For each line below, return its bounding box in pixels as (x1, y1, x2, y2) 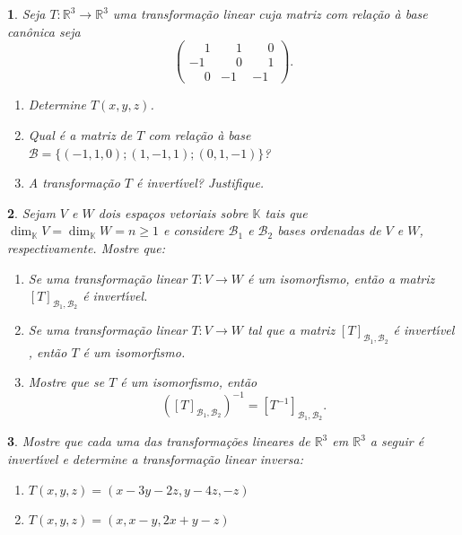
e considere (163, 221, 224, 240)
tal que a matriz (247, 320, 336, 339)
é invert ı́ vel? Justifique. (136, 173, 265, 192)
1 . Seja (7, 4, 46, 22)
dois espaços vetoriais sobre (98, 203, 248, 222)
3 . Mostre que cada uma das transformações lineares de (7, 432, 310, 451)
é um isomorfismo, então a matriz (247, 268, 435, 287)
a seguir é (370, 432, 424, 451)
